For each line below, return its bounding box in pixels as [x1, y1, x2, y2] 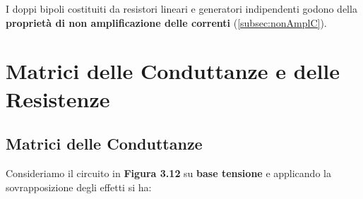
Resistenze [6, 84, 110, 113]
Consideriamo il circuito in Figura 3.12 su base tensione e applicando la [6, 165, 331, 180]
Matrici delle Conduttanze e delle [6, 56, 340, 85]
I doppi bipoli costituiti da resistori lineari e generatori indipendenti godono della [6, 1, 357, 16]
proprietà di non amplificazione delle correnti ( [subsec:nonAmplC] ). [6, 15, 327, 30]
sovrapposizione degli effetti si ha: [6, 179, 152, 194]
